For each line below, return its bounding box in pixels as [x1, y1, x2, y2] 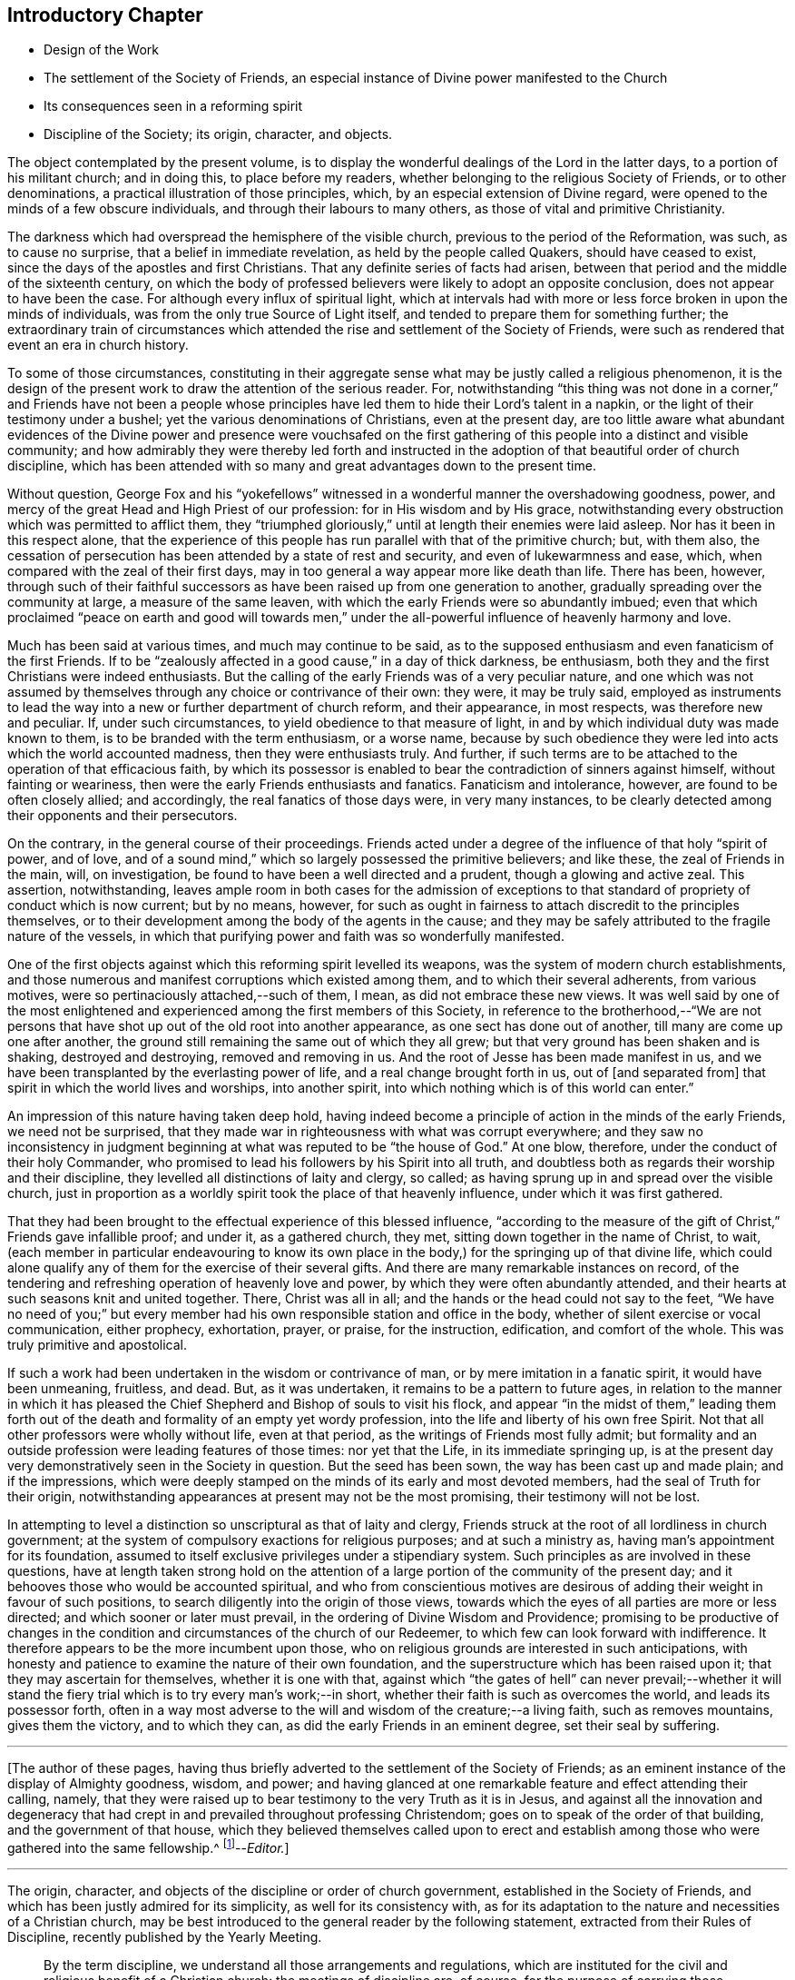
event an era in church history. [7, 337, 189, 353]
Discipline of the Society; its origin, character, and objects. [44, 126, 393, 143]
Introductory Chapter [7, 4, 203, 26]
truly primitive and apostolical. [7, 1337, 187, 1353]
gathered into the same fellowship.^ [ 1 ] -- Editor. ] [7, 1837, 290, 1856]
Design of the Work [44, 42, 159, 58]
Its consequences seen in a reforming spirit [44, 98, 303, 114]
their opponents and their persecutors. [7, 807, 238, 824]
